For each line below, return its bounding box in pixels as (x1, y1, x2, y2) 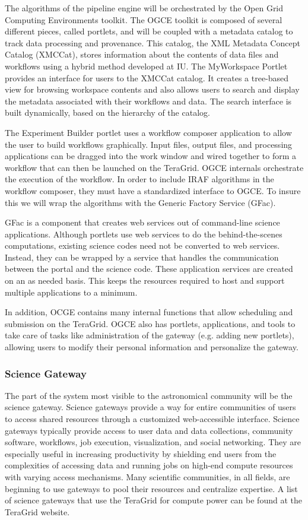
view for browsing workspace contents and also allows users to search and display (5, 83, 300, 96)
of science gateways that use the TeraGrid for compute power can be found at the (5, 494, 302, 506)
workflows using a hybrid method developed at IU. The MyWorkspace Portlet (5, 59, 288, 72)
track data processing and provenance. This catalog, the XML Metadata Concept (5, 36, 300, 49)
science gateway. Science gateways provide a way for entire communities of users (5, 401, 296, 413)
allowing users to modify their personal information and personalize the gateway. (5, 341, 299, 353)
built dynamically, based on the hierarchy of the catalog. (5, 106, 210, 119)
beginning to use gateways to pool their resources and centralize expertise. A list (5, 482, 298, 494)
